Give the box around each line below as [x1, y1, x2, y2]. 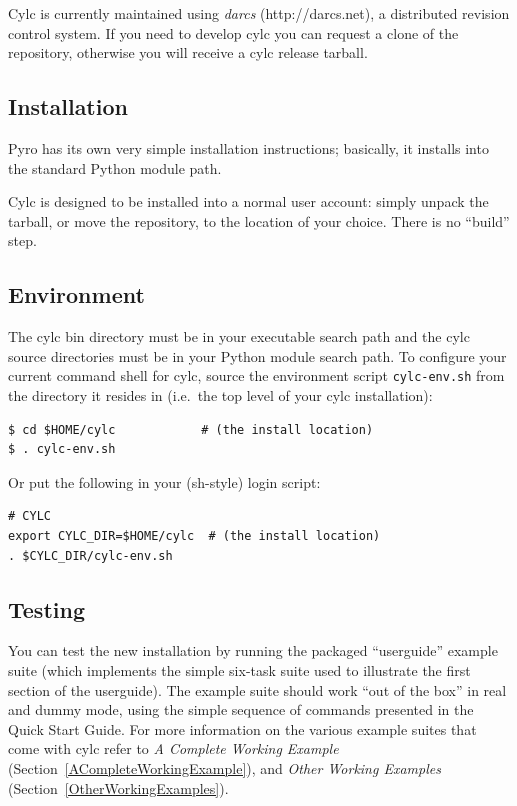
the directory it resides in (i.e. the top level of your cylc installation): [8, 385, 433, 405]
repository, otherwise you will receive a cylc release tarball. [8, 42, 368, 63]
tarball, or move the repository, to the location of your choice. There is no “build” [8, 210, 510, 231]
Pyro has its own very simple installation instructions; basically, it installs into [8, 137, 489, 158]
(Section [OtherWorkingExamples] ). [8, 777, 229, 798]
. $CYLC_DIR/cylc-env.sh [8, 548, 173, 563]
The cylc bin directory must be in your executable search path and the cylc [8, 326, 470, 347]
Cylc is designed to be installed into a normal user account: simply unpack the [8, 191, 489, 212]
